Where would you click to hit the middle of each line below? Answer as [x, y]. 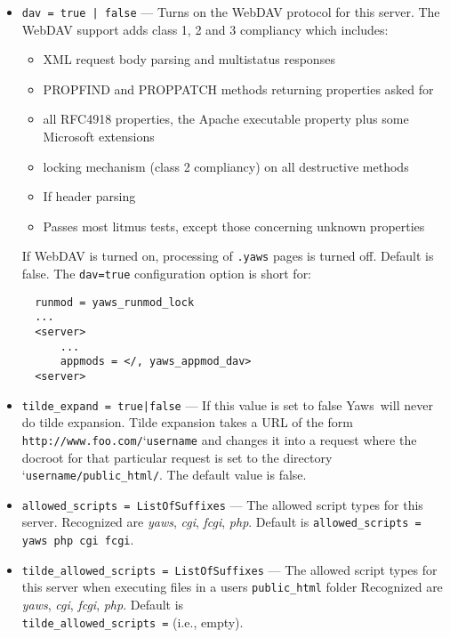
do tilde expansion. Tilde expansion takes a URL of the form [187, 422]
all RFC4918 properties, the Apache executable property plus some [226, 119]
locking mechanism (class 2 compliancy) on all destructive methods [226, 166]
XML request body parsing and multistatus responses [189, 59]
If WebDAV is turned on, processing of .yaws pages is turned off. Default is [228, 256]
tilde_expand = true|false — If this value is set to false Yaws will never [227, 404]
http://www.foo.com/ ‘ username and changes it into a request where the [219, 439]
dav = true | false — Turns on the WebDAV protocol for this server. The [231, 12]
